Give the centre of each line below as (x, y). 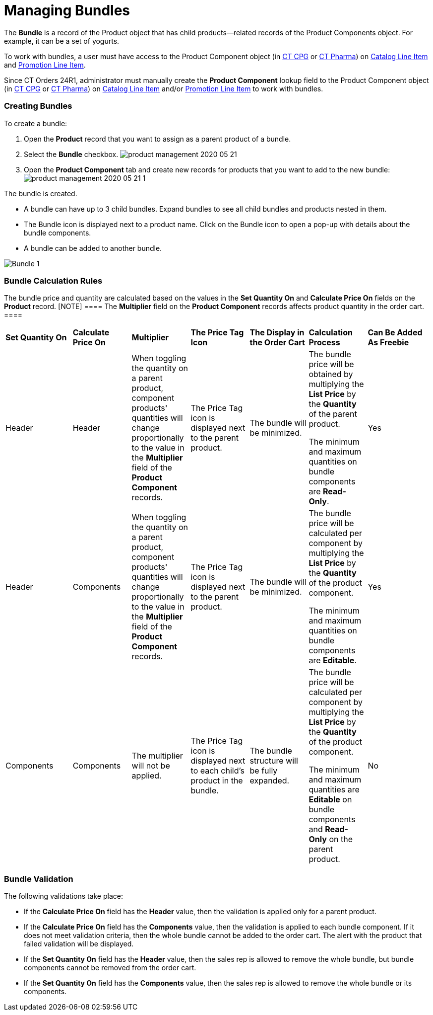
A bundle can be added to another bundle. (93, 248)
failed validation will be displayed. (79, 944)
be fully (264, 771)
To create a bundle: (36, 123)
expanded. (270, 781)
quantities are (334, 790)
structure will (274, 761)
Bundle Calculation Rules (53, 280)
